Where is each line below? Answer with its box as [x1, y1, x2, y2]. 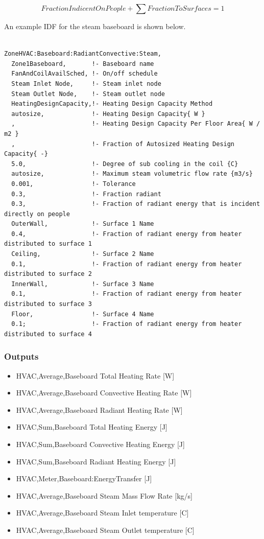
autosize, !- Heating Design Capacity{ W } [11, 110, 205, 118]
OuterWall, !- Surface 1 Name [11, 220, 154, 228]
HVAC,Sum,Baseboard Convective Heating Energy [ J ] [16, 439, 185, 449]
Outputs [4, 350, 39, 363]
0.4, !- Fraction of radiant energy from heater [11, 230, 242, 238]
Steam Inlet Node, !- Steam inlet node [11, 80, 161, 87]
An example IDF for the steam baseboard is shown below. [4, 21, 186, 31]
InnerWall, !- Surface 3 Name [11, 280, 154, 288]
